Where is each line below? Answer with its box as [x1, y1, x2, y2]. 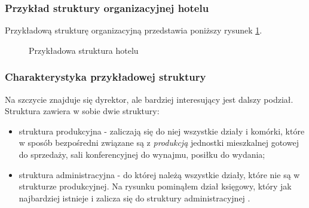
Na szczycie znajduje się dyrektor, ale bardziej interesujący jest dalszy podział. [5, 93, 293, 105]
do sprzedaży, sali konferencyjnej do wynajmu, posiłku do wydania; [19, 148, 265, 160]
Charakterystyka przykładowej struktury [5, 69, 206, 84]
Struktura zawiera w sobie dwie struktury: [5, 105, 160, 117]
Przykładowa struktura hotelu [29, 44, 139, 56]
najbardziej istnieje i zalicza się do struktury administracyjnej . [19, 191, 250, 204]
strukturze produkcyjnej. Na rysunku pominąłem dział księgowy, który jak [19, 180, 292, 192]
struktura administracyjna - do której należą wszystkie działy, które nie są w [19, 168, 300, 181]
